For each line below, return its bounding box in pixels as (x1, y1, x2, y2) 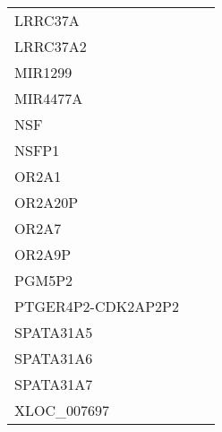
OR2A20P (14, 192, 79, 212)
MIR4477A (14, 88, 83, 108)
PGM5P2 (14, 270, 73, 290)
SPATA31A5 (14, 322, 93, 342)
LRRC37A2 (14, 36, 87, 56)
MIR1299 (14, 62, 73, 82)
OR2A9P (14, 244, 72, 264)
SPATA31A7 (14, 374, 93, 394)
